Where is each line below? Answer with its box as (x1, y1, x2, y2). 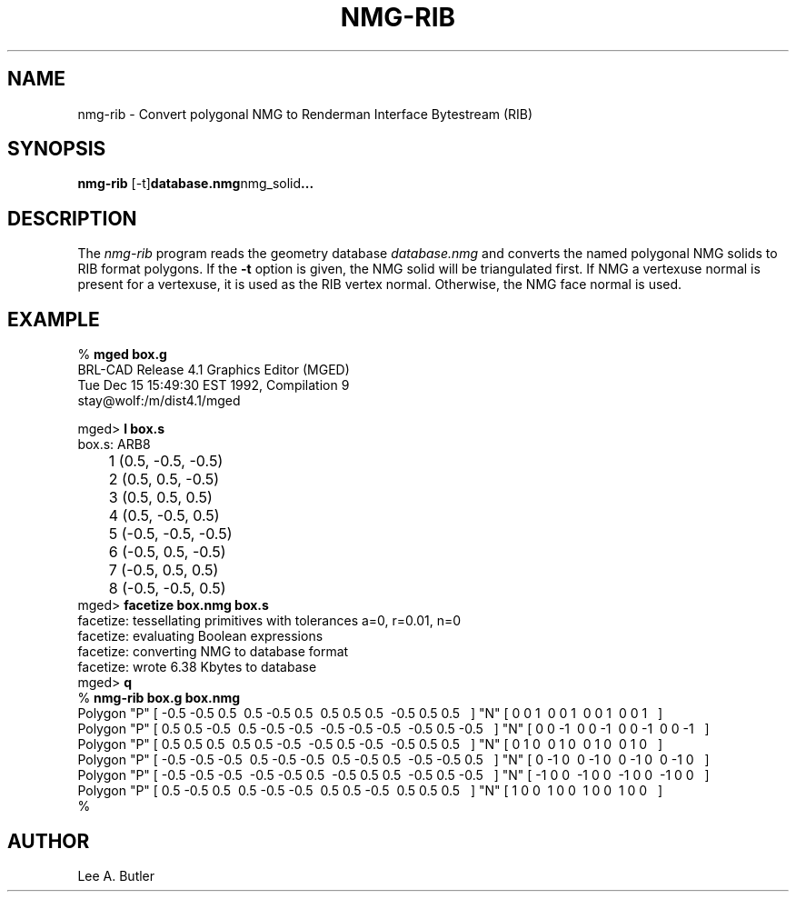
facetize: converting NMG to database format (77, 644, 349, 660)
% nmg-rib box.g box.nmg (77, 690, 241, 706)
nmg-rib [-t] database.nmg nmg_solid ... (77, 175, 314, 192)
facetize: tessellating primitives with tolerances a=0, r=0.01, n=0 (77, 613, 462, 629)
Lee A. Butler (77, 867, 155, 884)
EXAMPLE (7, 307, 100, 331)
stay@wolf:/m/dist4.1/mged (77, 393, 241, 409)
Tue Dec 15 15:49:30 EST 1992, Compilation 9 (77, 377, 350, 394)
